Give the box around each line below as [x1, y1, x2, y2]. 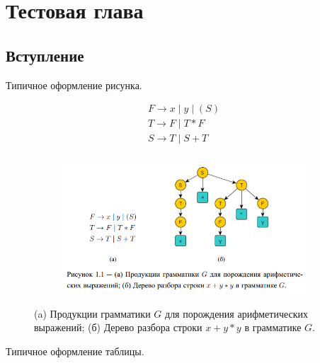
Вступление [6, 44, 84, 66]
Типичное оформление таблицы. [6, 343, 144, 358]
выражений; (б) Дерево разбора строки [34, 320, 202, 335]
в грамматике [244, 320, 302, 335]
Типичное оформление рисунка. [6, 77, 142, 92]
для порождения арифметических [165, 306, 309, 321]
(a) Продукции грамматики [34, 306, 151, 321]
